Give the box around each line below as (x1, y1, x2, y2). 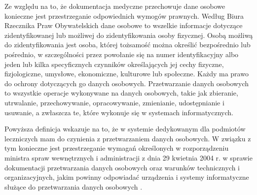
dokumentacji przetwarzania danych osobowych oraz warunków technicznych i (4, 162, 240, 172)
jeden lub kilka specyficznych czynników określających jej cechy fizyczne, (4, 59, 224, 69)
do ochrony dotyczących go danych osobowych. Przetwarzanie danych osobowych (4, 78, 249, 88)
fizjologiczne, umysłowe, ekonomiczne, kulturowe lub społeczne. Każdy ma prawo (4, 68, 249, 79)
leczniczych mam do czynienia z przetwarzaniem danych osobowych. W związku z (4, 133, 251, 143)
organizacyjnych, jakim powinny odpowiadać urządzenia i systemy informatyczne (4, 172, 249, 182)
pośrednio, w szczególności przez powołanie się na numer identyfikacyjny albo (4, 49, 239, 59)
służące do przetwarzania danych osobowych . (4, 181, 143, 192)
